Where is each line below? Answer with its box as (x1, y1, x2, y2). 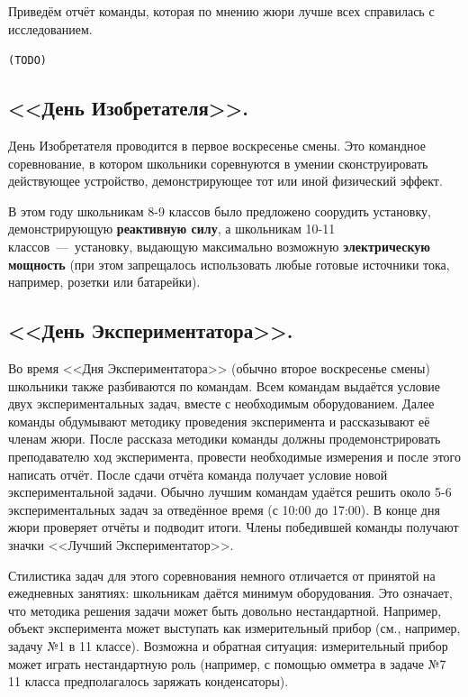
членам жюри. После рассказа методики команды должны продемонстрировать (8, 429, 441, 448)
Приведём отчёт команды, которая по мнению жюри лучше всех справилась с (8, 2, 435, 20)
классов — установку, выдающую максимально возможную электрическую (8, 237, 431, 256)
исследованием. (8, 19, 93, 38)
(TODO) (8, 54, 47, 68)
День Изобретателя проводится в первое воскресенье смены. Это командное (8, 136, 426, 155)
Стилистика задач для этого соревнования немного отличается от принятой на (8, 565, 436, 584)
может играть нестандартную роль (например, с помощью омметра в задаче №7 (8, 654, 446, 673)
